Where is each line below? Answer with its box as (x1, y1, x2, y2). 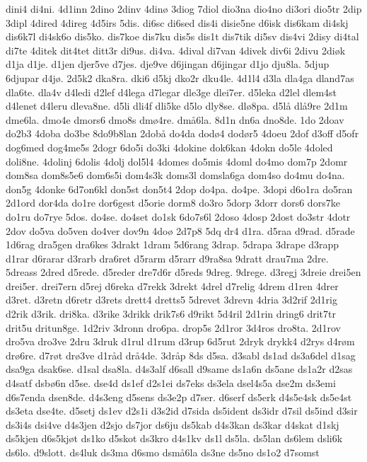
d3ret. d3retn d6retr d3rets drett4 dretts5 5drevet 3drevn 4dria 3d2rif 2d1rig (6, 292, 337, 307)
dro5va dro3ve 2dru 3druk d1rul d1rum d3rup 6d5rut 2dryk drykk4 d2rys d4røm (6, 334, 355, 349)
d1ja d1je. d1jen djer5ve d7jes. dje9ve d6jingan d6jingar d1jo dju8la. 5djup (6, 57, 330, 71)
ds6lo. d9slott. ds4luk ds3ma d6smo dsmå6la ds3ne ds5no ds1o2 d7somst (6, 445, 320, 459)
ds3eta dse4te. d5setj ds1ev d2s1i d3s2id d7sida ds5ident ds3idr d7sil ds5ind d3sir (6, 403, 358, 418)
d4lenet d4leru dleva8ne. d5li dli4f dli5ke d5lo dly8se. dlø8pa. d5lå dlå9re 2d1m (6, 98, 348, 113)
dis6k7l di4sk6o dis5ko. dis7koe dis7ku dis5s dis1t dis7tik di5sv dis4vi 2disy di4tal (6, 29, 359, 44)
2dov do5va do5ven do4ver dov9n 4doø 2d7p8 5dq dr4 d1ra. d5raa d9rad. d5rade (6, 223, 355, 238)
